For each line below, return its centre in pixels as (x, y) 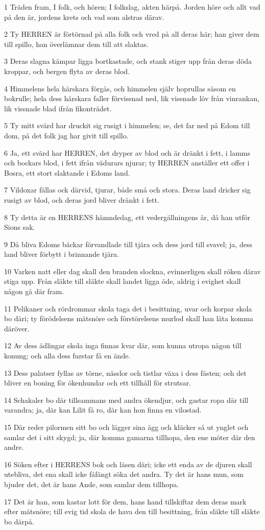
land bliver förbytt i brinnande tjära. (62, 254)
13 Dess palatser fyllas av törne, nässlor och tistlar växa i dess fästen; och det (125, 372)
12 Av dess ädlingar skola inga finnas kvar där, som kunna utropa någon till (123, 345)
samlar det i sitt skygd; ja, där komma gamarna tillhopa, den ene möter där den (130, 437)
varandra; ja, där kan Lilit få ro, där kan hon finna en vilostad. (103, 410)
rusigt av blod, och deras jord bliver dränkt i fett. (82, 199)
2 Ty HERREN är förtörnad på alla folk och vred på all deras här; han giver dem (132, 34)
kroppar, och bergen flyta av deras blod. (67, 71)
